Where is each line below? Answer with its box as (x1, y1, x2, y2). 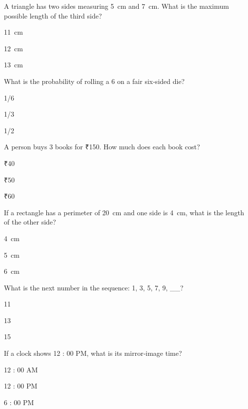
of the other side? (4, 217, 56, 227)
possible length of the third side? (4, 10, 102, 20)
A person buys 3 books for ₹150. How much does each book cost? (4, 142, 200, 152)
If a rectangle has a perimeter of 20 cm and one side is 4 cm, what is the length (4, 207, 244, 217)
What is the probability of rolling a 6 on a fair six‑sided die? (4, 76, 185, 86)
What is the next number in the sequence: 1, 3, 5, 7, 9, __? (4, 282, 184, 292)
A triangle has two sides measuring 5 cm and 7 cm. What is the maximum (4, 1, 229, 11)
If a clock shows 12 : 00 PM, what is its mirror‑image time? (4, 348, 182, 358)
